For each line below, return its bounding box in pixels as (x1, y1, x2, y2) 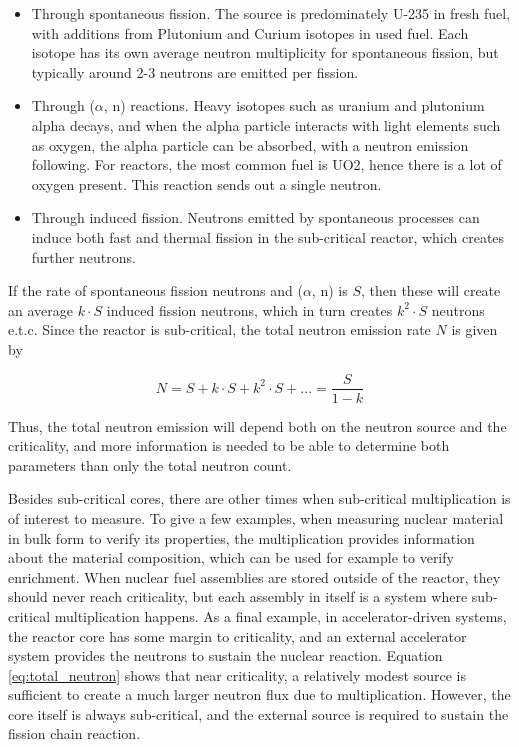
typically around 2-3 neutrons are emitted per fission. (31, 61, 359, 82)
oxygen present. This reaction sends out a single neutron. (31, 173, 382, 194)
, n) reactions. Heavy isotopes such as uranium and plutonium (103, 95, 485, 116)
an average (8, 299, 73, 320)
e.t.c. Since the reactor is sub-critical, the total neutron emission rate (8, 319, 431, 340)
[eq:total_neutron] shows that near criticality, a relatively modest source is (8, 664, 466, 685)
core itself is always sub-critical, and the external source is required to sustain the (8, 703, 509, 724)
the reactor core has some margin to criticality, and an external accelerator (8, 625, 467, 646)
